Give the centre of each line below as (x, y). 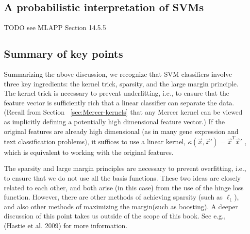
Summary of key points (64, 54)
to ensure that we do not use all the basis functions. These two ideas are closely (122, 178)
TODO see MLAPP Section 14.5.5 (55, 27)
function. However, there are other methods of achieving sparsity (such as (113, 197)
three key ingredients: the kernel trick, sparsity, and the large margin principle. (121, 83)
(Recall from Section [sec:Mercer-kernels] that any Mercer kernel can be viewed (123, 112)
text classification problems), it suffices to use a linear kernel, (95, 141)
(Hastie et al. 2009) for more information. (66, 226)
